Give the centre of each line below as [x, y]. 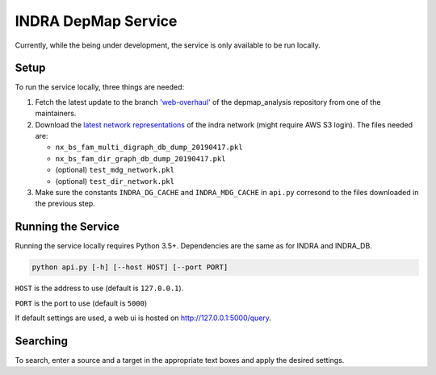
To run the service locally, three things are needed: [100, 87]
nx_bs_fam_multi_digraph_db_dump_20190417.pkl [149, 148]
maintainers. [56, 114]
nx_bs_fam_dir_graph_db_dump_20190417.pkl [140, 158]
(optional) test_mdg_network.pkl [115, 170]
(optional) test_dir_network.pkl [115, 181]
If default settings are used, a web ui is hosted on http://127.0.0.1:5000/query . [143, 318]
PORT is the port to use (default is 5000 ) [81, 303]
